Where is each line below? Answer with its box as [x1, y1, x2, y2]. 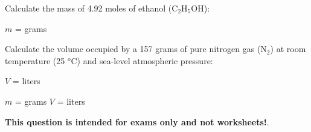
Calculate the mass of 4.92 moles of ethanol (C [5, 2, 178, 14]
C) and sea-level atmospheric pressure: [71, 54, 213, 67]
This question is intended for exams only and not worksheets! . [5, 115, 269, 128]
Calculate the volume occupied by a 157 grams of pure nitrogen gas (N [5, 42, 267, 55]
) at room [270, 42, 306, 55]
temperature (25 [5, 54, 65, 67]
